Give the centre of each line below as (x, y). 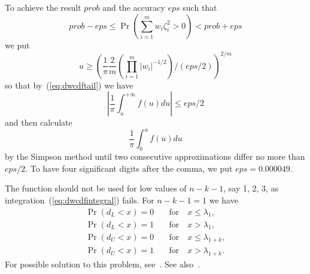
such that (200, 7)
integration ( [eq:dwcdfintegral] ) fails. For (80, 200)
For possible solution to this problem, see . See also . (103, 264)
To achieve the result (43, 7)
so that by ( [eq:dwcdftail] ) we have (69, 85)
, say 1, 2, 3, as (251, 188)
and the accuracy (134, 7)
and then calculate (39, 122)
